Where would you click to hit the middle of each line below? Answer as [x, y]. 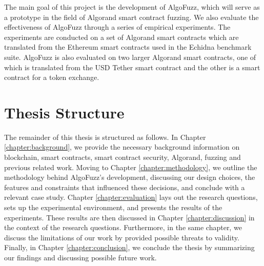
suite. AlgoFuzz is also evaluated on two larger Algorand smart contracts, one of [130, 57]
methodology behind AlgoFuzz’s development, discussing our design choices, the [130, 177]
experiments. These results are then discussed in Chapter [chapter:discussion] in [129, 217]
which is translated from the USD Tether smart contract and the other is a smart [132, 67]
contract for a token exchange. [52, 77]
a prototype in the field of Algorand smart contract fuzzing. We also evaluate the [131, 17]
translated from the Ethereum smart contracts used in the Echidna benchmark [128, 47]
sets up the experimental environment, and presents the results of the [113, 207]
